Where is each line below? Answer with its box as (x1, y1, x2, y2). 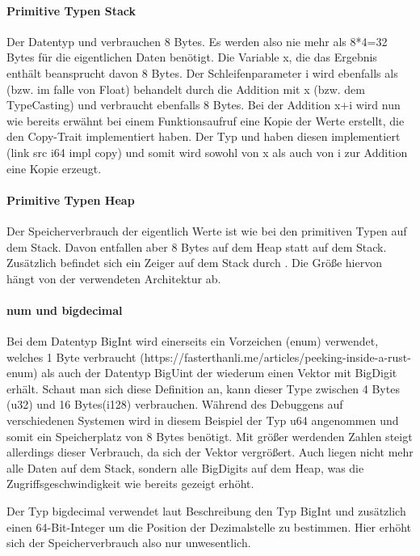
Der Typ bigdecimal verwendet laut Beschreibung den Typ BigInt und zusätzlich (6, 503, 406, 520)
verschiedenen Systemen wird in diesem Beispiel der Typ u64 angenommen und (6, 412, 399, 429)
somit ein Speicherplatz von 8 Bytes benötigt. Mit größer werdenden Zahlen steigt (6, 427, 413, 444)
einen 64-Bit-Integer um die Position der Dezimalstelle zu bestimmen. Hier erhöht (6, 518, 412, 535)
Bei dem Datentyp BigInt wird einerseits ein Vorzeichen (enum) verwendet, (6, 333, 379, 350)
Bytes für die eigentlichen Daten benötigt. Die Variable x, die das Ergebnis (6, 49, 377, 66)
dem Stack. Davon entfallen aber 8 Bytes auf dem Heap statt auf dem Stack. (6, 238, 387, 255)
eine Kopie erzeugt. (6, 159, 102, 176)
